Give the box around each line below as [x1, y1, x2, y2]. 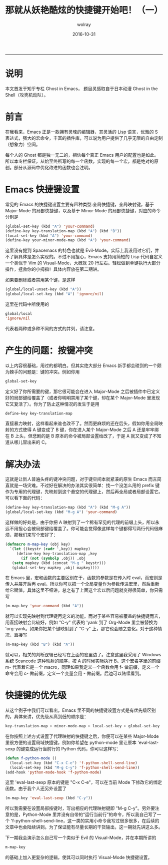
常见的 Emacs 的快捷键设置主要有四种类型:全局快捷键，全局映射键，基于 [5, 201, 154, 207]
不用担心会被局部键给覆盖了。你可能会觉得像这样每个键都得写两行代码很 [9, 526, 158, 532]
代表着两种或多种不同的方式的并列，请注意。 [5, 325, 97, 331]
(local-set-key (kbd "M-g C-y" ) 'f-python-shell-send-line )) [9, 765, 140, 770]
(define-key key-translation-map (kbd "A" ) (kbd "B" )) [5, 228, 122, 233]
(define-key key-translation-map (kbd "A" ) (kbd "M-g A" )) [5, 505, 131, 510]
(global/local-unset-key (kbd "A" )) [5, 287, 81, 292]
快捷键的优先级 [5, 690, 67, 701]
